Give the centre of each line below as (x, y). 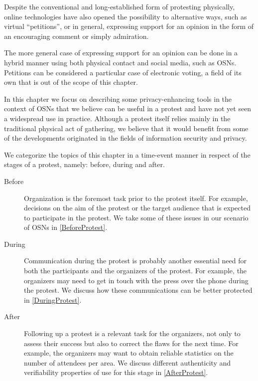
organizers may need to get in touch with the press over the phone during (136, 280)
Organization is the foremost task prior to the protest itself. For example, (136, 198)
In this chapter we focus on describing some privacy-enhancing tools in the (118, 98)
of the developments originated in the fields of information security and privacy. (126, 138)
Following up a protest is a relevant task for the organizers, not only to (132, 333)
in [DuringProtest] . (53, 299)
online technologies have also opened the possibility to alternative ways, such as (126, 16)
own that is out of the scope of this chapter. (71, 82)
